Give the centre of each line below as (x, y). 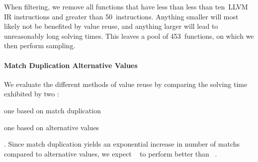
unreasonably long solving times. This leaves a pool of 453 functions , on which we (129, 36)
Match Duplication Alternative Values (71, 65)
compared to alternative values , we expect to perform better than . (111, 153)
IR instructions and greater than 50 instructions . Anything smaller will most (121, 16)
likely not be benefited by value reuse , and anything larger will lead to (111, 26)
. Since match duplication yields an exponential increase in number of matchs (122, 144)
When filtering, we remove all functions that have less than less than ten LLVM (126, 6)
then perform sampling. (40, 45)
